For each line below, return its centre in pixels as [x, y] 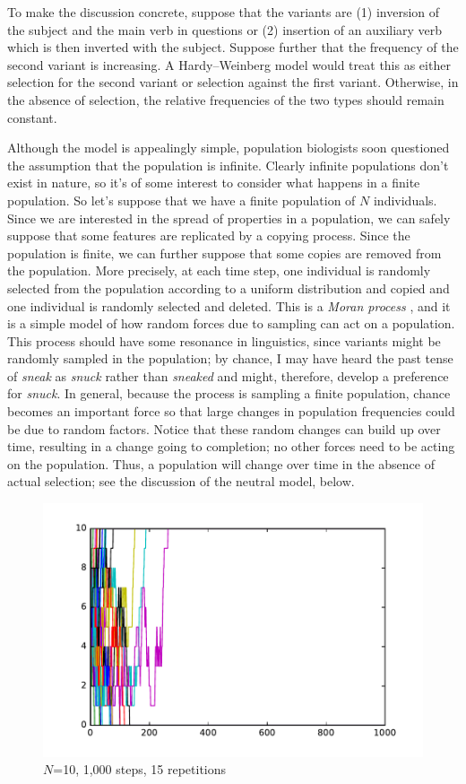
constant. [32, 117]
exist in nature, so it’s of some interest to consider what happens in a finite [214, 183]
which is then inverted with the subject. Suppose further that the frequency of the [233, 47]
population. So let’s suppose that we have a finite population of [181, 200]
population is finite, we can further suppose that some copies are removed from [224, 253]
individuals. [405, 200]
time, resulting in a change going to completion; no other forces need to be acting [231, 446]
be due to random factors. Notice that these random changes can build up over [224, 428]
